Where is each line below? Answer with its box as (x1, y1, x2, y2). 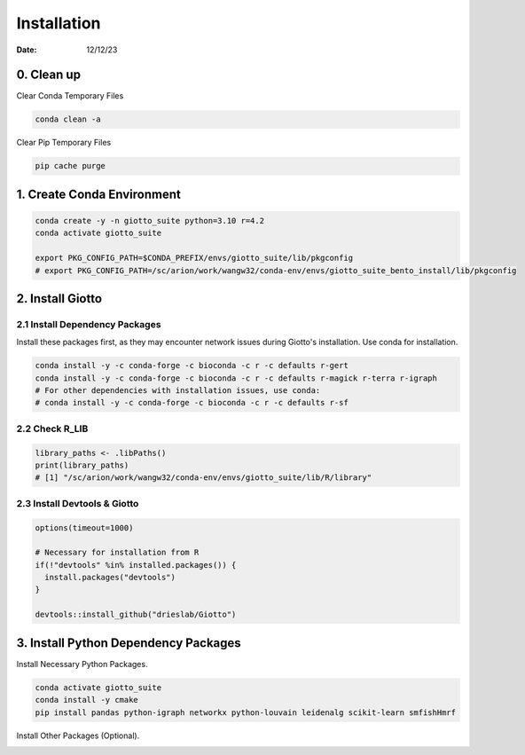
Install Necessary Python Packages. (16, 658, 148, 669)
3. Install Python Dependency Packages (16, 635, 241, 650)
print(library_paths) (35, 460, 129, 470)
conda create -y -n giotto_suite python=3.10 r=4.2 (35, 216, 265, 225)
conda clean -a (35, 114, 101, 124)
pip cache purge (35, 161, 106, 171)
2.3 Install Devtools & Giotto (16, 497, 139, 509)
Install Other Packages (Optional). (16, 730, 140, 741)
